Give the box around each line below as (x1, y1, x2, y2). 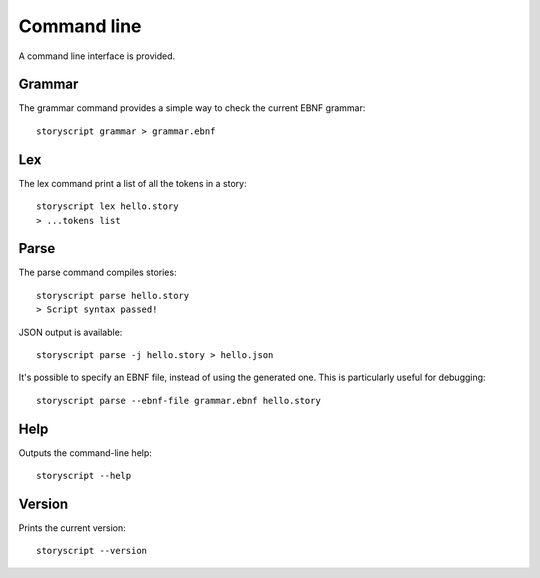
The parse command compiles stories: (18, 266, 177, 279)
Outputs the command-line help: (18, 446, 152, 459)
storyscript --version (36, 545, 148, 557)
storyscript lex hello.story (36, 201, 179, 212)
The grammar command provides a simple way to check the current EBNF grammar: (18, 102, 366, 114)
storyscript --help (36, 470, 132, 482)
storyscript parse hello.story (36, 290, 190, 301)
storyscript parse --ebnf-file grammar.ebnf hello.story (36, 395, 322, 406)
